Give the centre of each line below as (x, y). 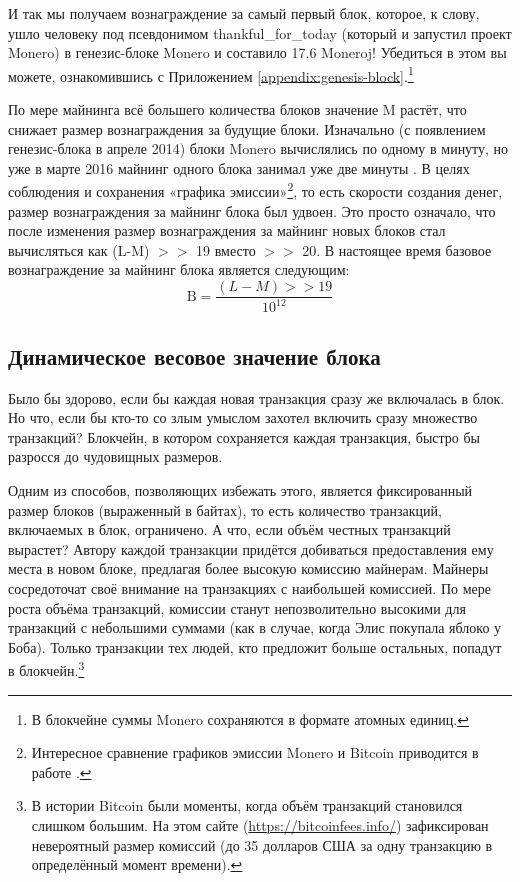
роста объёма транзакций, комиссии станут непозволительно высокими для (237, 607)
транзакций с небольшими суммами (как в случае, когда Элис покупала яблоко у (255, 627)
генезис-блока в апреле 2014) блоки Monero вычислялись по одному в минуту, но (258, 148)
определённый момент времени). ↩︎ (137, 864)
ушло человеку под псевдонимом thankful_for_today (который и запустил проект (260, 32)
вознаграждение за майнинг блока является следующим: (179, 269)
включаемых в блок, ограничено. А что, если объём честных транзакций (229, 529)
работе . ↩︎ (61, 771)
